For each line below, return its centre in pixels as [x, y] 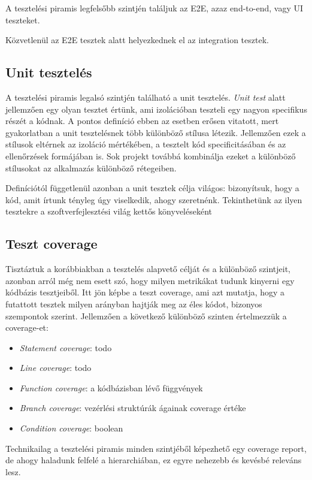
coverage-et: [27, 327]
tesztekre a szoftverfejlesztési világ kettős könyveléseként [109, 211]
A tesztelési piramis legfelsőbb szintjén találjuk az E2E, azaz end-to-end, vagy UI [154, 8]
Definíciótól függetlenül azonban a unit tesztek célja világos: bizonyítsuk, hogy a [152, 188]
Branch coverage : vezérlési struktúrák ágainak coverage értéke [133, 408]
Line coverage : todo [55, 368]
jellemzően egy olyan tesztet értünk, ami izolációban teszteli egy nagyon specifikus [156, 109]
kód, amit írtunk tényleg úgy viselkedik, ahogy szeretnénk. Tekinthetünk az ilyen [154, 199]
